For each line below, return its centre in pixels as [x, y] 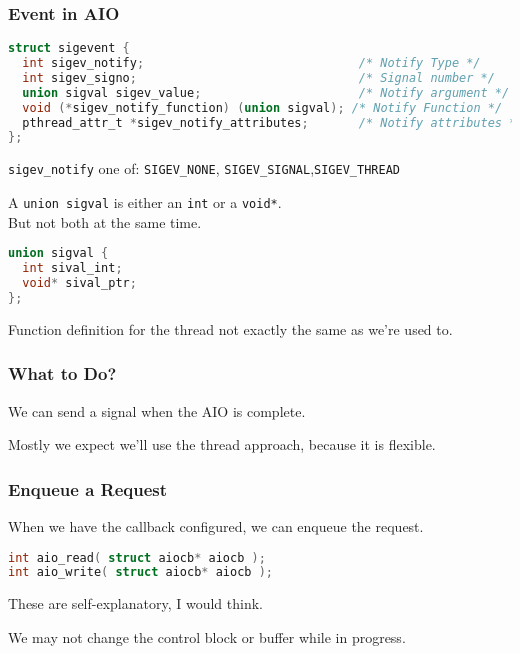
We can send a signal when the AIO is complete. [157, 410]
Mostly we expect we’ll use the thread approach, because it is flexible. [222, 444]
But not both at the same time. [105, 221]
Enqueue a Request [88, 488]
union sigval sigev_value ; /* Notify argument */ [266, 92]
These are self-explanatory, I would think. [135, 603]
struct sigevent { [69, 48]
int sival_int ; [72, 268]
